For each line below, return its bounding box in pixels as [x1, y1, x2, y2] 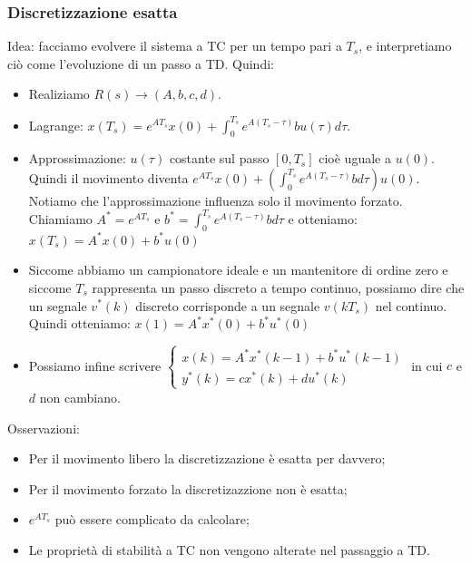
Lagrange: [28, 115, 83, 134]
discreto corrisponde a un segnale [135, 296, 320, 315]
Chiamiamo [28, 209, 93, 228]
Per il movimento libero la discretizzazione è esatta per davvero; [28, 449, 386, 468]
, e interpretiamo [358, 36, 452, 55]
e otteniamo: [288, 209, 358, 228]
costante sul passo [169, 149, 270, 168]
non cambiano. [39, 387, 121, 406]
